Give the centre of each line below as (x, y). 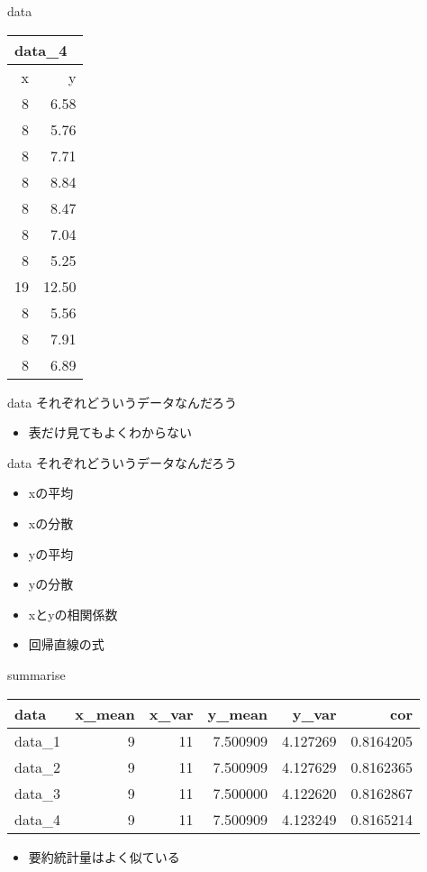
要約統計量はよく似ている (104, 856)
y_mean (238, 713)
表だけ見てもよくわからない (110, 432)
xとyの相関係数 (73, 614)
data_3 (38, 793)
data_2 (38, 766)
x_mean (105, 713)
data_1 (38, 740)
